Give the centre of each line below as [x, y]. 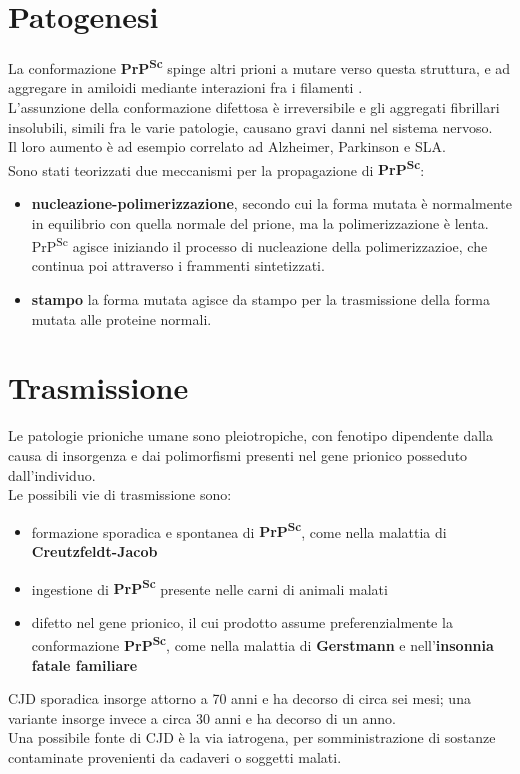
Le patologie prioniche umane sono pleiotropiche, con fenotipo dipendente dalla [250, 435]
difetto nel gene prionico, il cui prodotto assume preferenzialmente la [242, 621]
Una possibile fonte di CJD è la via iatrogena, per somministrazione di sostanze [252, 737]
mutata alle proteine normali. [121, 318]
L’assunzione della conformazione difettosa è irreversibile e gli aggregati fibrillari [254, 106]
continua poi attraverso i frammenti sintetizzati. [178, 265]
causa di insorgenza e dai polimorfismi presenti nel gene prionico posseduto [238, 454]
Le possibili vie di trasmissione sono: [120, 494]
